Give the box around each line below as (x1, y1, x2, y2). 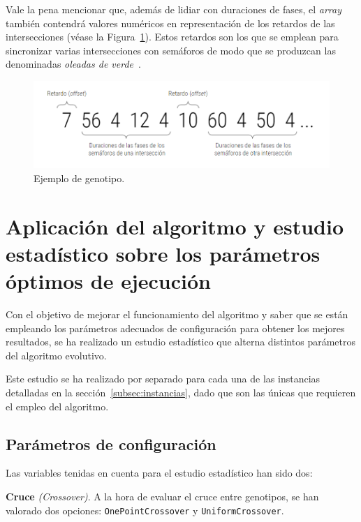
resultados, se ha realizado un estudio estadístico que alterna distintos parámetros (6, 334, 355, 349)
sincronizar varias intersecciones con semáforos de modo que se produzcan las (6, 43, 336, 57)
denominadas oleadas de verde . (6, 57, 141, 71)
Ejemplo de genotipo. (34, 170, 125, 185)
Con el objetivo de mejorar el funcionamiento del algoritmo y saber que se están (6, 307, 348, 322)
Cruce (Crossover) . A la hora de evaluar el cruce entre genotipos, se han (6, 489, 319, 503)
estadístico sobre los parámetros (6, 239, 321, 267)
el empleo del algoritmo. (6, 398, 109, 413)
